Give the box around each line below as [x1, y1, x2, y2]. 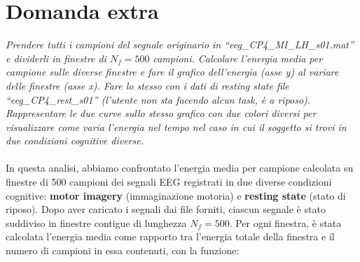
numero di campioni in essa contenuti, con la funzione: [6, 243, 240, 258]
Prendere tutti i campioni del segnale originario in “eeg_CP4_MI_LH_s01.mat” [6, 37, 354, 52]
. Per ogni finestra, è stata [229, 215, 342, 230]
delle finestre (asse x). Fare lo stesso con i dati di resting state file [6, 78, 289, 92]
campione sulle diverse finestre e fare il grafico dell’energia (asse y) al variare [6, 64, 339, 79]
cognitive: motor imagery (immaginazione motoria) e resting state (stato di [6, 188, 346, 202]
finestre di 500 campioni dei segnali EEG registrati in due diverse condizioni [6, 174, 332, 189]
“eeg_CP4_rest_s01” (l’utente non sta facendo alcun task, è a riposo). [6, 92, 311, 106]
